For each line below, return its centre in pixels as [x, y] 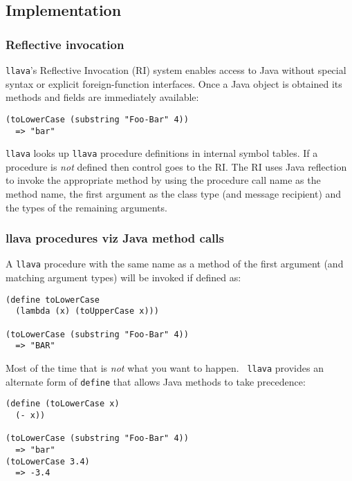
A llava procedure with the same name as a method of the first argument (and [175, 264]
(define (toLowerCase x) [63, 404]
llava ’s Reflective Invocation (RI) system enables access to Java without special [176, 70]
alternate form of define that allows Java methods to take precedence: [156, 381]
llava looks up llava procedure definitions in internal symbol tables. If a [162, 153]
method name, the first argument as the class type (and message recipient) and [174, 194]
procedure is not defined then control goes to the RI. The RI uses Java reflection [176, 166]
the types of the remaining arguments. [86, 207]
